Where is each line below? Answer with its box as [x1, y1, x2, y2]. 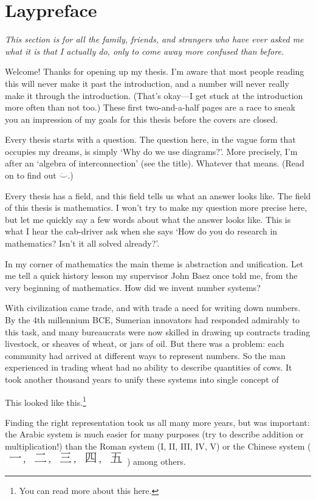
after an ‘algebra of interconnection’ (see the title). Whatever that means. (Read [5, 157, 304, 170]
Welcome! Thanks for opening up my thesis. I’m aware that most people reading [5, 65, 304, 78]
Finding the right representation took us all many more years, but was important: [5, 416, 310, 428]
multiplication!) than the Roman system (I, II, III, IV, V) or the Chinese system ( [5, 440, 311, 452]
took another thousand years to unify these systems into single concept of [5, 372, 279, 385]
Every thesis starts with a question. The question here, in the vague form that [5, 133, 296, 146]
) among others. [127, 454, 186, 467]
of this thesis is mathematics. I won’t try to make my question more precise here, [5, 201, 307, 214]
